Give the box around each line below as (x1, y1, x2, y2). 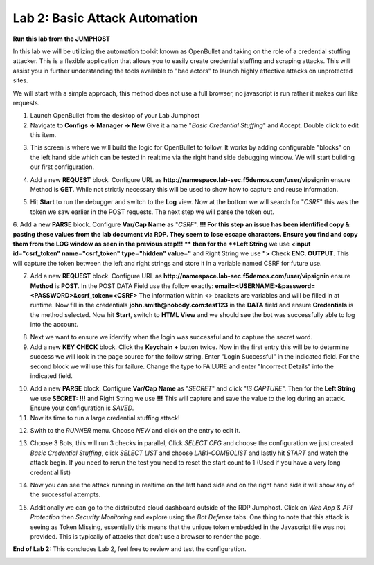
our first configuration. (30, 163, 95, 171)
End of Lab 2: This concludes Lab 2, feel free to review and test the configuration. (12, 545, 247, 553)
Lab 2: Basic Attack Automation (12, 10, 198, 26)
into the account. (30, 321, 79, 329)
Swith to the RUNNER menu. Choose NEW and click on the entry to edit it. (30, 427, 241, 434)
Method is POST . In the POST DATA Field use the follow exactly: (30, 281, 214, 290)
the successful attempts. (30, 490, 101, 499)
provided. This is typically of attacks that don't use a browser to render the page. (30, 532, 262, 540)
